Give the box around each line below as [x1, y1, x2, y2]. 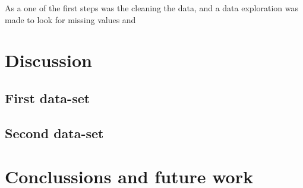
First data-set [5, 88, 90, 107]
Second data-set [5, 123, 104, 142]
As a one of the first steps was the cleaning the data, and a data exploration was [5, 2, 299, 14]
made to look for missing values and [5, 13, 136, 26]
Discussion [5, 48, 92, 72]
